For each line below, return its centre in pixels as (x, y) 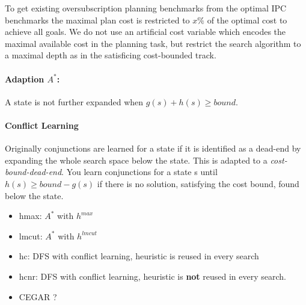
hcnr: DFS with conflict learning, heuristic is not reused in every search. (153, 276)
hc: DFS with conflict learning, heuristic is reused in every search (139, 256)
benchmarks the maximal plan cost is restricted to (97, 20)
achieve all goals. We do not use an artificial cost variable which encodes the (145, 32)
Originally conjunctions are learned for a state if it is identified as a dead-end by (153, 148)
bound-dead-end (33, 172)
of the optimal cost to (247, 20)
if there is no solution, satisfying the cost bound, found (198, 183)
